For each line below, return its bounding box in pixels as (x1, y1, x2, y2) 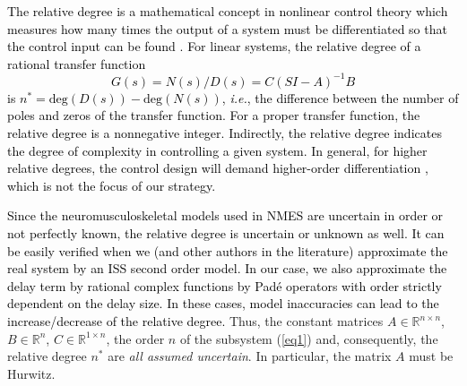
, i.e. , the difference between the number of (221, 88, 459, 107)
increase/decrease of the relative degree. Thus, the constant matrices (7, 312, 384, 330)
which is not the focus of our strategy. (7, 176, 216, 194)
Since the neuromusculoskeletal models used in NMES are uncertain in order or (7, 206, 444, 225)
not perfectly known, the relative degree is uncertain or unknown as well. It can (7, 224, 445, 243)
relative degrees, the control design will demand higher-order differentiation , (7, 159, 428, 177)
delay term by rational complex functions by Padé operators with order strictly (7, 276, 442, 295)
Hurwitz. (7, 364, 56, 382)
